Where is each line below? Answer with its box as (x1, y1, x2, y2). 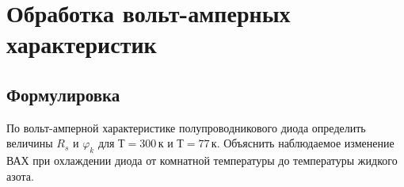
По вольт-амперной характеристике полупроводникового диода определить (6, 119, 366, 135)
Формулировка (6, 82, 120, 106)
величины (6, 135, 53, 151)
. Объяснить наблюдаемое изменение (216, 135, 394, 151)
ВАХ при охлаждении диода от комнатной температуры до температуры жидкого (6, 152, 398, 169)
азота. (6, 167, 34, 184)
